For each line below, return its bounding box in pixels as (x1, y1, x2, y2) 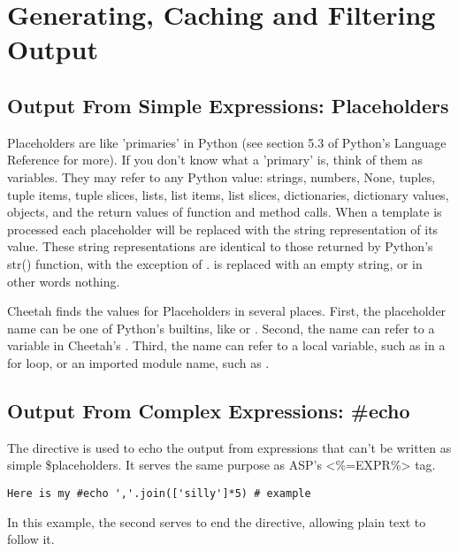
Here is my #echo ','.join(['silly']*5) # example (7, 486, 311, 500)
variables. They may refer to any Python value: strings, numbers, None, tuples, (7, 167, 436, 186)
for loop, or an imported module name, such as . (7, 353, 270, 371)
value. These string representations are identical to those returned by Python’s (7, 237, 433, 256)
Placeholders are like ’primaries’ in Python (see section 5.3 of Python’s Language (7, 133, 447, 151)
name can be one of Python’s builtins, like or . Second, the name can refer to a (7, 318, 435, 337)
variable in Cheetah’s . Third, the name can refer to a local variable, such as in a (7, 336, 446, 355)
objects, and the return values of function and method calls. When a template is (7, 203, 442, 221)
